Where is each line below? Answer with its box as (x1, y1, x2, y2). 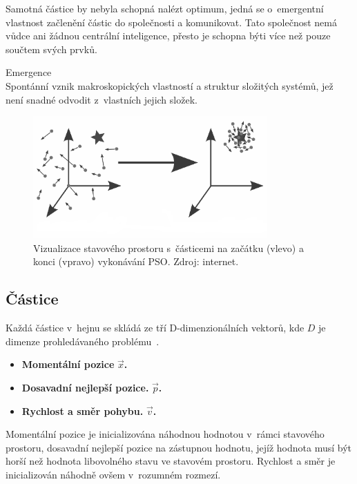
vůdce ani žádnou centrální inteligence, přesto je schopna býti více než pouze (6, 28, 331, 43)
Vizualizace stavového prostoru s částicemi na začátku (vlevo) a (33, 240, 304, 255)
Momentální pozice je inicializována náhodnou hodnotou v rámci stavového (6, 427, 325, 441)
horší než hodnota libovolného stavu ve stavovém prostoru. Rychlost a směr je (6, 454, 336, 468)
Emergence (6, 65, 52, 79)
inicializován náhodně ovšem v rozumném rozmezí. (6, 467, 221, 481)
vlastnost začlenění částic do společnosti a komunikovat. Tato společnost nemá (6, 14, 337, 29)
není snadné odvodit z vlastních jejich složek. (6, 92, 197, 106)
